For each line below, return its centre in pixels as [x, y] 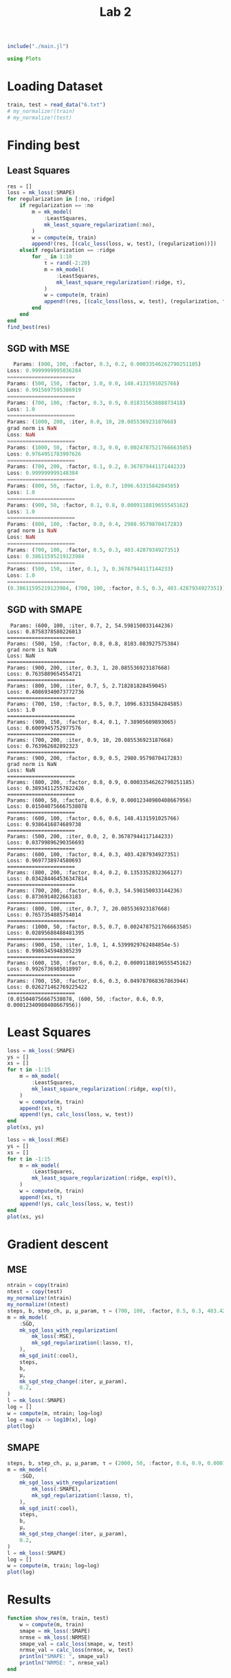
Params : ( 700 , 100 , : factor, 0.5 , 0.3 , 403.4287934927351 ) [93, 550]
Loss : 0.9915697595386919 [44, 390]
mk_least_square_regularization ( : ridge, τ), [121, 282]
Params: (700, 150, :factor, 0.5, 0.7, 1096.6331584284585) [95, 704]
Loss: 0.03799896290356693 [46, 842]
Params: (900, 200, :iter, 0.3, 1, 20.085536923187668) [89, 668]
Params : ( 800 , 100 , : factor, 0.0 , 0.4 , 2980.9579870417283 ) [95, 524]
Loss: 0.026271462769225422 [47, 987]
